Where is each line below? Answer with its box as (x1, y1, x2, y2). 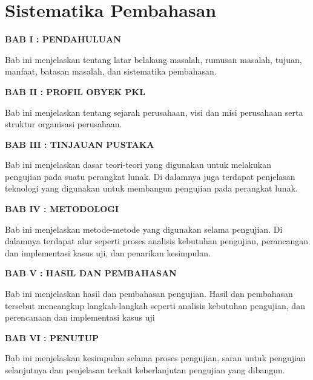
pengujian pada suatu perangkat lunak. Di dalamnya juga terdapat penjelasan (5, 170, 295, 182)
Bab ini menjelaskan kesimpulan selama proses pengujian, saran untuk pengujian (5, 352, 306, 364)
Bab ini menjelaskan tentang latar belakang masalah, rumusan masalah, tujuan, (5, 53, 302, 65)
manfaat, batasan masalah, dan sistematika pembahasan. (5, 65, 217, 78)
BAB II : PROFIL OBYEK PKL (5, 85, 145, 98)
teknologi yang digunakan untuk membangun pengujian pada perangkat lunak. (5, 182, 298, 195)
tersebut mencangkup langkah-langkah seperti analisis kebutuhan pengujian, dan (5, 299, 305, 312)
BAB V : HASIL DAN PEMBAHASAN (5, 267, 177, 279)
